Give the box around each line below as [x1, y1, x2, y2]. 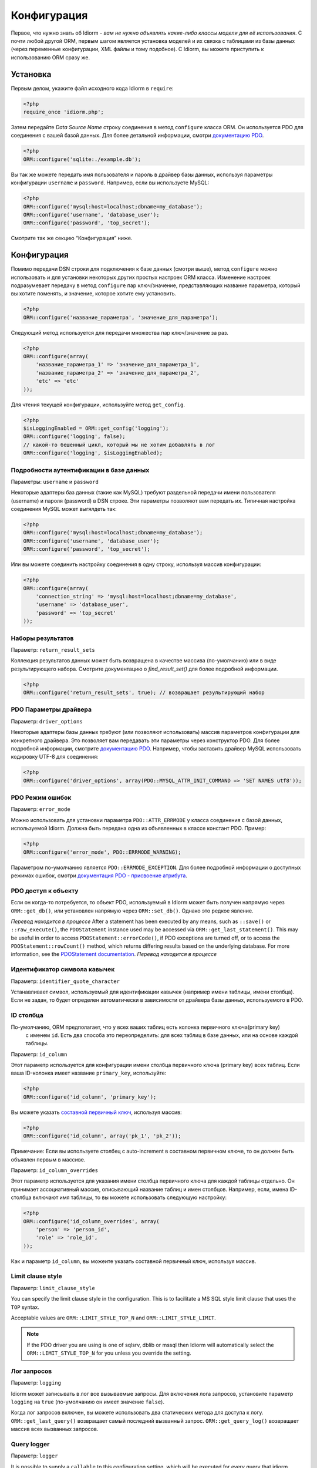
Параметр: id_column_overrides [11, 1166, 99, 1174]
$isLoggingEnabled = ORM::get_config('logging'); [23, 425, 169, 432]
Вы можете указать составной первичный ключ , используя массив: [11, 1109, 182, 1116]
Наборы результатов [11, 634, 74, 642]
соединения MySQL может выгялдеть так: [11, 506, 117, 513]
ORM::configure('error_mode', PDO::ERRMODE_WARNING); [23, 849, 181, 856]
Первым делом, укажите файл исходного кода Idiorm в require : [11, 85, 174, 92]
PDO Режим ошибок [11, 793, 72, 802]
